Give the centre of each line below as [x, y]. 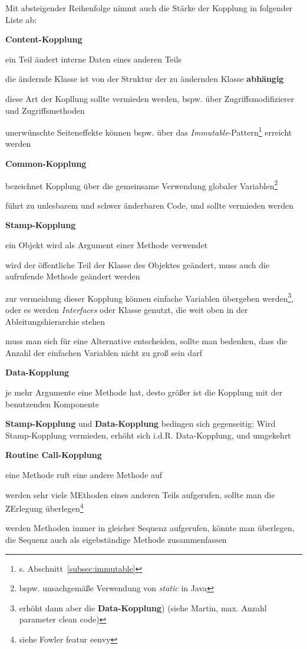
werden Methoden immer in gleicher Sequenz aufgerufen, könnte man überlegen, [150, 528]
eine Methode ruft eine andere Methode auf [84, 475]
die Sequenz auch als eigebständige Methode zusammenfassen [116, 540]
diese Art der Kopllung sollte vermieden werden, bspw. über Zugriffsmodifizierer [150, 98]
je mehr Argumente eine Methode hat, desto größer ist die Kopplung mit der [144, 392]
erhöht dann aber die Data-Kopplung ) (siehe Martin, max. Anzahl [143, 607]
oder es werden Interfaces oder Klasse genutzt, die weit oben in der [127, 310]
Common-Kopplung [46, 163]
